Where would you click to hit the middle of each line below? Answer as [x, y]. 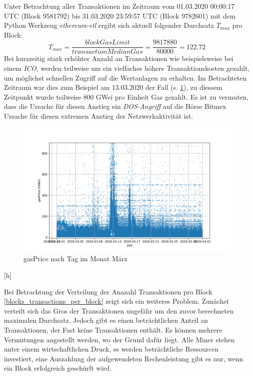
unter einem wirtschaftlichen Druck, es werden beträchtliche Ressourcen [111, 349]
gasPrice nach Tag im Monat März [75, 259]
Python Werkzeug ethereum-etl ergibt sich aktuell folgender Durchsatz [109, 25]
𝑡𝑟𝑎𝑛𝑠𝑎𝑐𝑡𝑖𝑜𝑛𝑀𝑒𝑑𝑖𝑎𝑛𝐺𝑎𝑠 [107, 52]
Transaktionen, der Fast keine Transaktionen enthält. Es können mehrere [113, 329]
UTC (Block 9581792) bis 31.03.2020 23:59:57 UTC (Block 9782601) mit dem [120, 15]
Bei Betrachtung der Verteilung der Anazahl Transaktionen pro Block [108, 291]
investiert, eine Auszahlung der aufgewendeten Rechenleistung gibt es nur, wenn [124, 358]
